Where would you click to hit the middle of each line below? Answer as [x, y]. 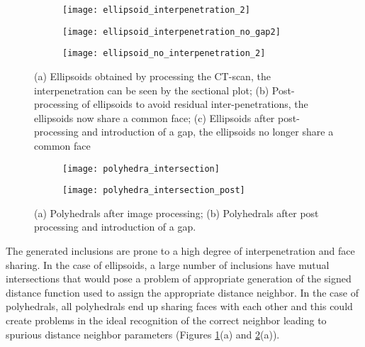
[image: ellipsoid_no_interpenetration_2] [164, 54]
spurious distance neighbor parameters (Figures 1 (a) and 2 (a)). [143, 334]
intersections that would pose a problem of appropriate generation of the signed [179, 279]
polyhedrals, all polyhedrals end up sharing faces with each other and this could [179, 306]
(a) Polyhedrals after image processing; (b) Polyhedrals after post [176, 213]
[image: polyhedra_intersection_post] [154, 191]
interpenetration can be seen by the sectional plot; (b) [152, 90]
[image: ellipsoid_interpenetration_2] [156, 10]
